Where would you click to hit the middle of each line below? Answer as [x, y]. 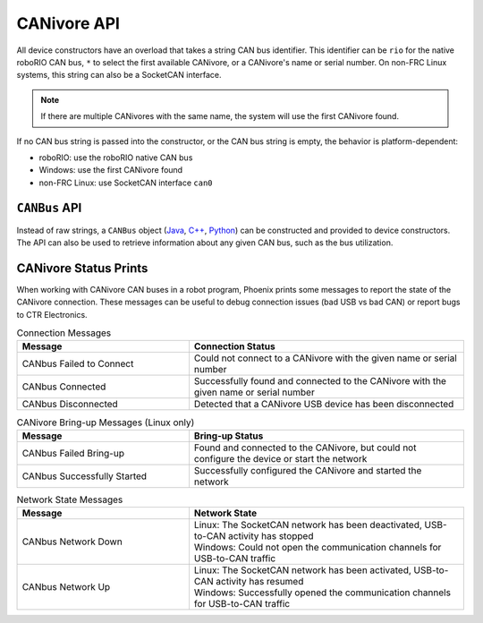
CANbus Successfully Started [85, 476]
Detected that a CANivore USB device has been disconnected [324, 405]
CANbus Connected [64, 387]
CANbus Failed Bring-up [73, 453]
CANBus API [49, 208]
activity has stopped [271, 536]
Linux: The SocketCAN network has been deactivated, [308, 525]
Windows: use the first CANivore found [111, 170]
